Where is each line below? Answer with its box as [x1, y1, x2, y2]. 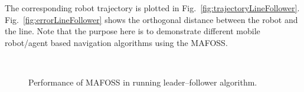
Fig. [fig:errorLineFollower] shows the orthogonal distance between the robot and [5, 13, 298, 25]
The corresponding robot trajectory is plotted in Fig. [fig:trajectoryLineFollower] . [5, 2, 300, 14]
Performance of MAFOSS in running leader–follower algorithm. [28, 75, 257, 88]
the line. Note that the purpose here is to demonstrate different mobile [5, 25, 260, 37]
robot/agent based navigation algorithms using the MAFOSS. [5, 36, 228, 48]
